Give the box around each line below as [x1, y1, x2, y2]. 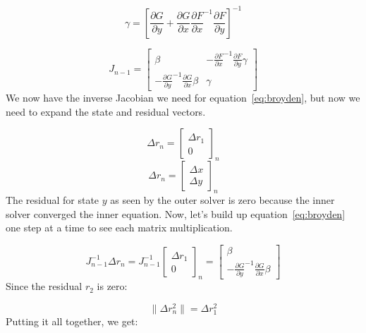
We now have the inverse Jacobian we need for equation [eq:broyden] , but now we [6, 90, 360, 105]
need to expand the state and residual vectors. [6, 104, 206, 119]
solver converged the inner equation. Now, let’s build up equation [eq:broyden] [6, 206, 346, 221]
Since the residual [6, 279, 83, 293]
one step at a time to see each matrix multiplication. [6, 220, 233, 235]
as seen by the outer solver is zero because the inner [110, 193, 335, 207]
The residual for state [6, 193, 99, 207]
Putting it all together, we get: [6, 314, 138, 329]
